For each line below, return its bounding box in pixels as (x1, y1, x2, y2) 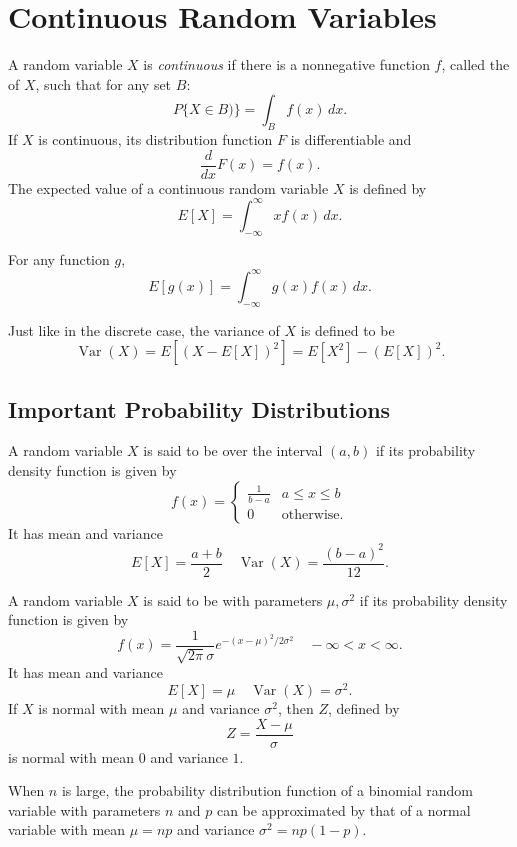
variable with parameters (8, 799, 161, 820)
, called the (441, 54, 510, 75)
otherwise (281, 507, 340, 522)
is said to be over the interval (143, 440, 323, 461)
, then (277, 698, 314, 718)
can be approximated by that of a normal (216, 799, 471, 820)
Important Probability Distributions (8, 393, 391, 424)
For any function (8, 248, 110, 269)
